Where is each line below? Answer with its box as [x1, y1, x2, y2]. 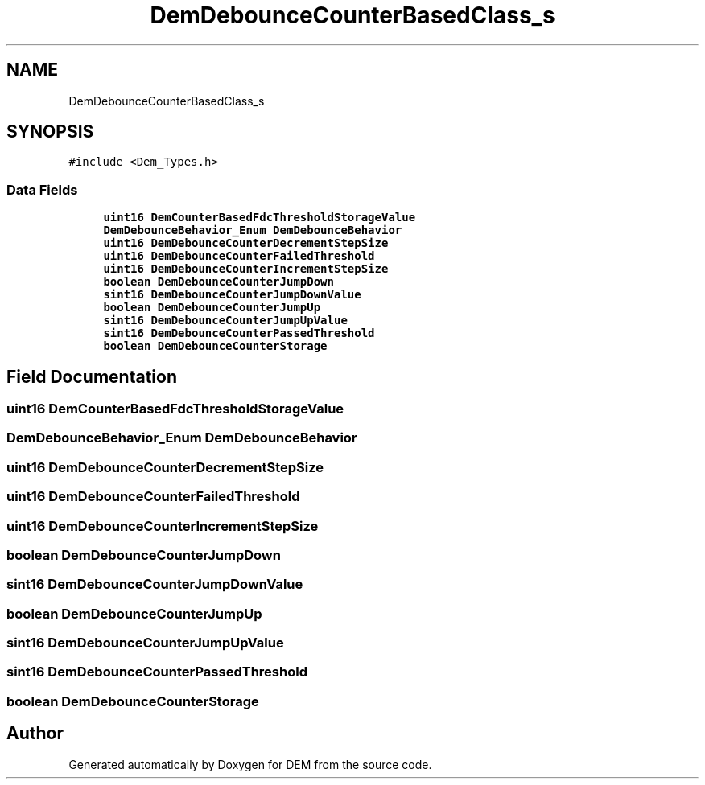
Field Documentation [6, 366, 177, 387]
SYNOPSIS [6, 121, 94, 142]
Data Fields [6, 181, 78, 198]
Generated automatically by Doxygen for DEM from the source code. [68, 757, 432, 771]
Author [6, 723, 64, 744]
